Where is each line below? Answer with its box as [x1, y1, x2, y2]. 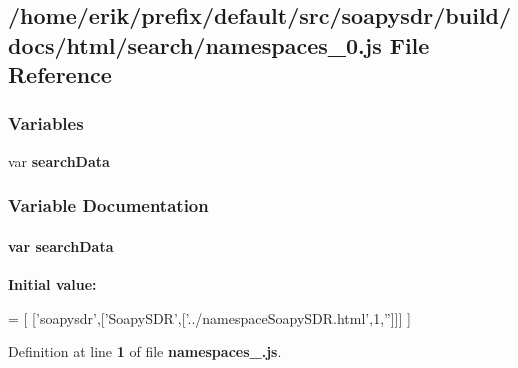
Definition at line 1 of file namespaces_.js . [8, 341, 282, 362]
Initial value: [8, 274, 97, 295]
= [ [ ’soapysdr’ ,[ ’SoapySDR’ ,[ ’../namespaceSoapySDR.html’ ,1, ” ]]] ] [8, 307, 411, 328]
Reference [8, 59, 112, 90]
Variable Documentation [8, 193, 209, 218]
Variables [8, 111, 84, 136]
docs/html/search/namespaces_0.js [8, 29, 382, 60]
